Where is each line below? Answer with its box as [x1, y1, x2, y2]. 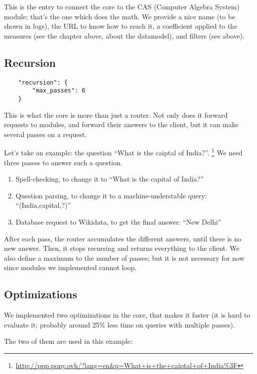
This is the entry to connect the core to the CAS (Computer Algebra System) [4, 1, 240, 11]
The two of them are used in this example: [4, 336, 132, 346]
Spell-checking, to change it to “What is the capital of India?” [15, 174, 204, 184]
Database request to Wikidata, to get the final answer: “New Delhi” [15, 216, 221, 227]
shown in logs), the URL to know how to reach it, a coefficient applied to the [4, 21, 237, 31]
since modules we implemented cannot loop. [4, 262, 137, 273]
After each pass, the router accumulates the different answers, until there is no [4, 233, 242, 243]
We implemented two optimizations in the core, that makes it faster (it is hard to [4, 310, 251, 320]
